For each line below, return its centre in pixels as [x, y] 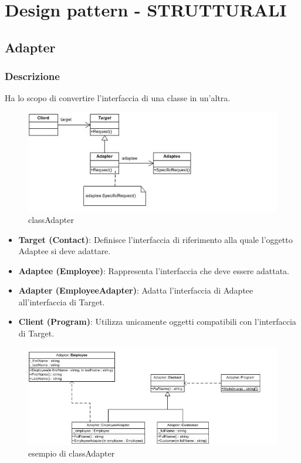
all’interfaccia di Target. [62, 302]
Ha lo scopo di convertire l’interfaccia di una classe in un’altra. [118, 98]
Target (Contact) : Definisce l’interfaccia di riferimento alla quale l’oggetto [155, 239]
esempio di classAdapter [72, 453]
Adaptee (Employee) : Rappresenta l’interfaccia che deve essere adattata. [154, 270]
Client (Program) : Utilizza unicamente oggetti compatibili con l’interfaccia [157, 322]
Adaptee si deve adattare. [65, 251]
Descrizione [32, 76]
